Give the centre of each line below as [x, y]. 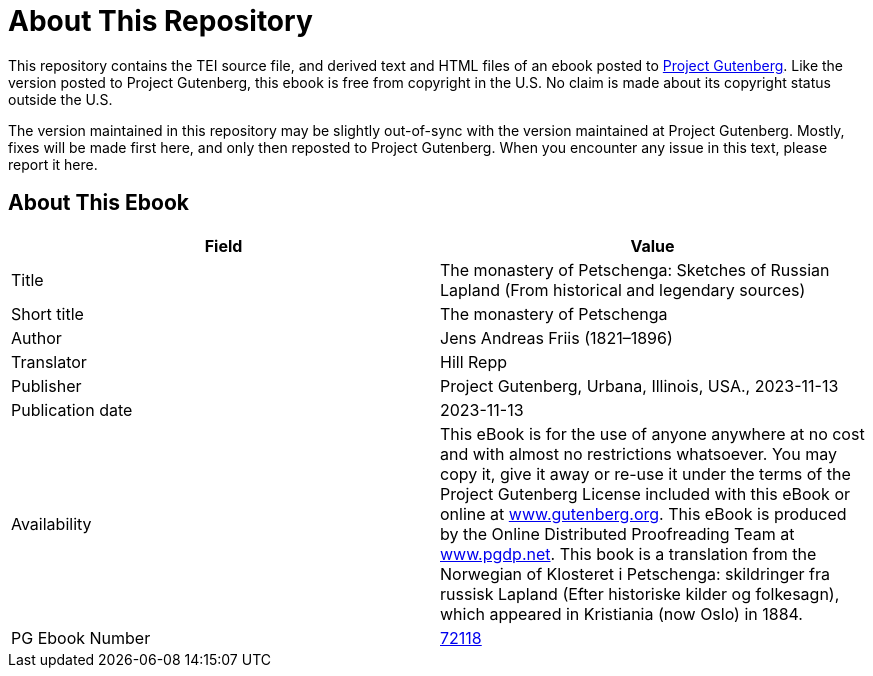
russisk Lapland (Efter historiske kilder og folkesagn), [640, 593]
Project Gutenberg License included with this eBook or [645, 493]
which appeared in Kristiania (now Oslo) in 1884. [621, 613]
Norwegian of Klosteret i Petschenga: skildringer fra [635, 573]
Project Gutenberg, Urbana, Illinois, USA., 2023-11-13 [639, 385]
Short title [47, 313]
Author [36, 337]
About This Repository [160, 21]
